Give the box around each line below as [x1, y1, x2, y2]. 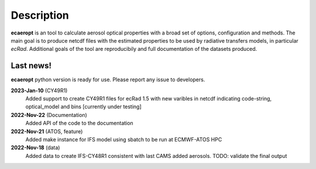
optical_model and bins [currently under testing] [25, 103, 142, 111]
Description [11, 9, 70, 22]
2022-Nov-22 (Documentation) [11, 111, 87, 118]
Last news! [11, 61, 52, 71]
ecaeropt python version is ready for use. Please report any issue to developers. [11, 76, 205, 83]
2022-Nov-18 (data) [11, 144, 60, 151]
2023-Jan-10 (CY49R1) [11, 87, 68, 94]
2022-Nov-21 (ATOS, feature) [11, 127, 83, 134]
